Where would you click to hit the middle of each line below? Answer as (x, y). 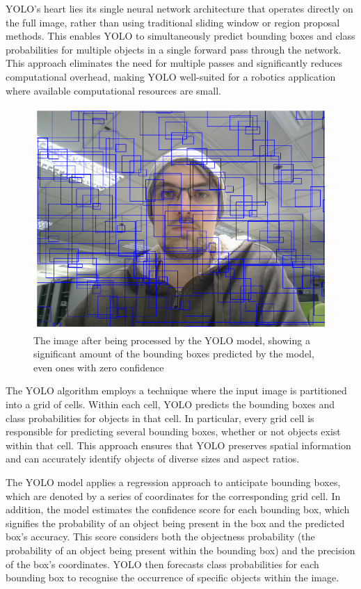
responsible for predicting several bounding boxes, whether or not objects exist (173, 431)
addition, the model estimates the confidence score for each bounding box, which (178, 509)
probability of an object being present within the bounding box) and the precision (180, 550)
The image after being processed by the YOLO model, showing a (172, 340)
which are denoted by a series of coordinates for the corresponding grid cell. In (173, 495)
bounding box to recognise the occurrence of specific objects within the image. (173, 578)
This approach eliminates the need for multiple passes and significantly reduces (174, 63)
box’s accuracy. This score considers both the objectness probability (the (160, 536)
